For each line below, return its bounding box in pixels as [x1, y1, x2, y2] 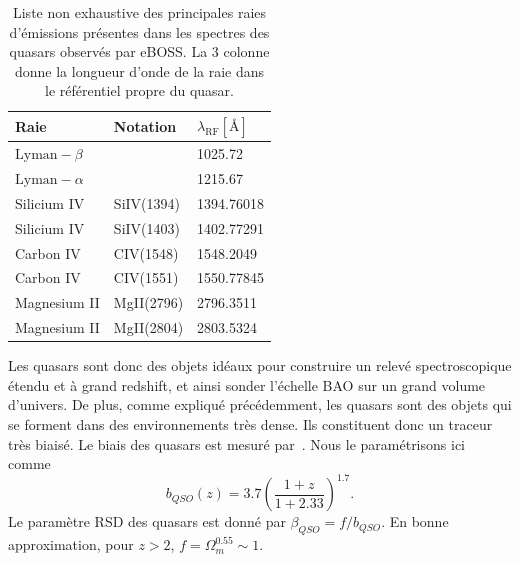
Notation [113, 116, 177, 137]
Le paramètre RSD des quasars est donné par [8, 511, 286, 532]
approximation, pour [8, 534, 134, 555]
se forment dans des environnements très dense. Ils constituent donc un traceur [8, 414, 493, 434]
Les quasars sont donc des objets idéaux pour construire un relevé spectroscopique [8, 355, 512, 376]
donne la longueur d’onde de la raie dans [14, 60, 265, 81]
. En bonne [381, 511, 449, 532]
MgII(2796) [113, 292, 184, 313]
